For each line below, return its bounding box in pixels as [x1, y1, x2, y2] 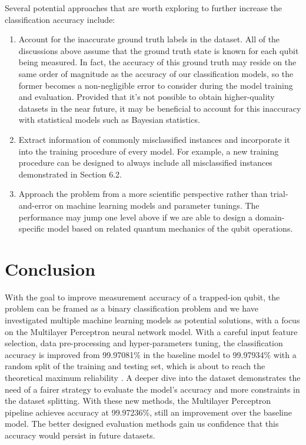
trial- [270, 188, 288, 200]
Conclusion [5, 256, 96, 280]
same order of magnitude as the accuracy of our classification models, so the [18, 67, 294, 79]
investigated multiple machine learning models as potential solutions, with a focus [5, 314, 300, 326]
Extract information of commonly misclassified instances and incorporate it [18, 133, 290, 145]
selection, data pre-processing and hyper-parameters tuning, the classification [5, 337, 283, 349]
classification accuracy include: [5, 13, 115, 25]
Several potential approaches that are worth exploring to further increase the [5, 2, 282, 14]
